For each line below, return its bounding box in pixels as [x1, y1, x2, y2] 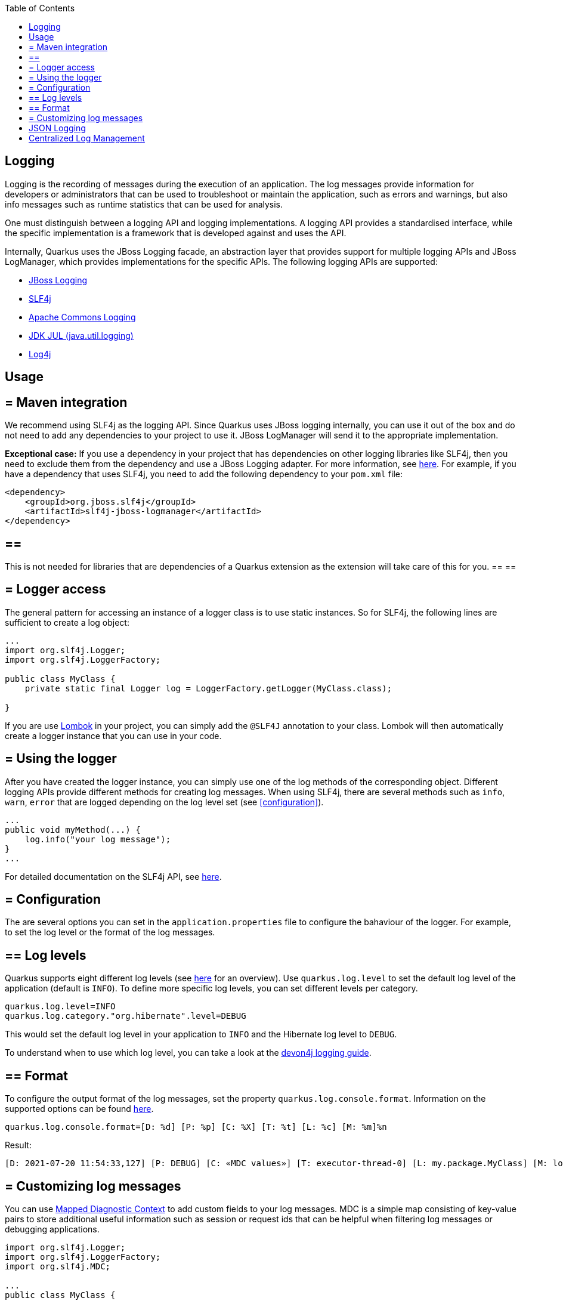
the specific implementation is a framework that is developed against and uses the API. [5, 227, 347, 238]
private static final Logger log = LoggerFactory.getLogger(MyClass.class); [24, 683, 392, 693]
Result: [5, 1140, 32, 1151]
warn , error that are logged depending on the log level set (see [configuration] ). [5, 796, 324, 807]
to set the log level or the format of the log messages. [5, 927, 215, 938]
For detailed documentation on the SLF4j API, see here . [5, 871, 222, 882]
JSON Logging [29, 123, 86, 133]
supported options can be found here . [5, 1104, 154, 1114]
